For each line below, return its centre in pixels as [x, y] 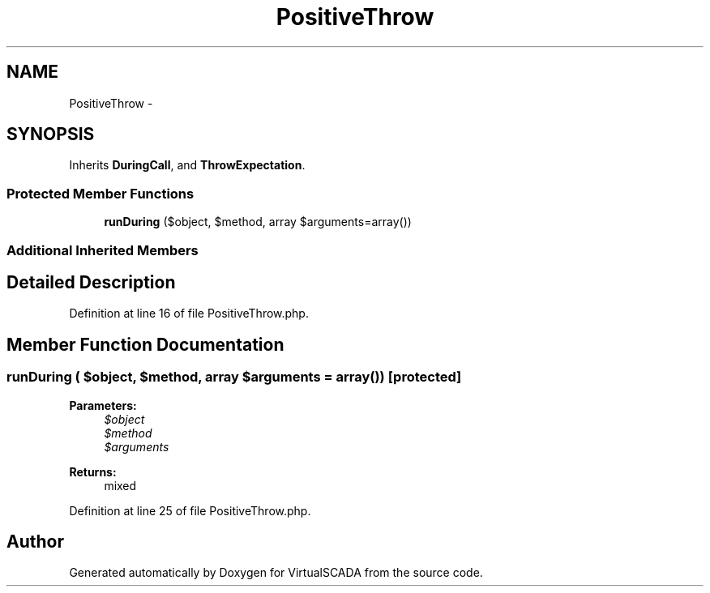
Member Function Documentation [145, 344]
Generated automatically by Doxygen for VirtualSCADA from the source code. [276, 573]
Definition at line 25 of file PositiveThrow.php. [190, 510]
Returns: [93, 471]
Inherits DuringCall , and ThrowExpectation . [187, 165]
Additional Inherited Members [103, 250]
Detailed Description [91, 282]
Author [35, 542]
